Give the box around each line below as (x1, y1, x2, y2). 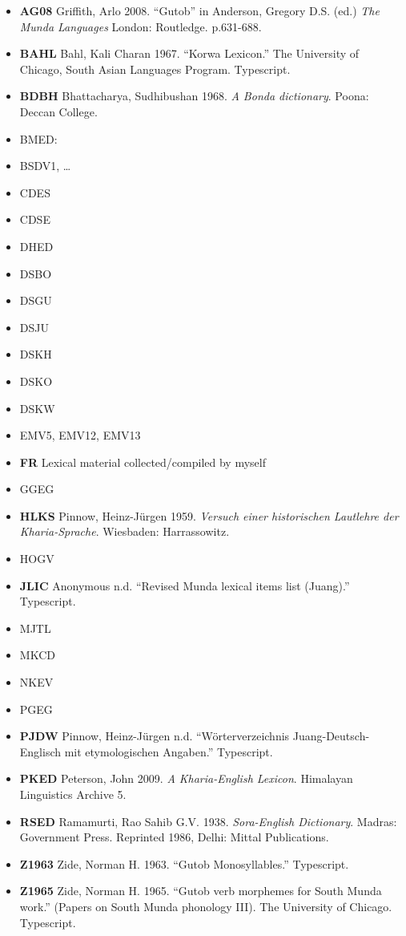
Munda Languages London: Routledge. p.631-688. (19, 18, 262, 34)
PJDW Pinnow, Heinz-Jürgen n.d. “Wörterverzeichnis (19, 727, 290, 744)
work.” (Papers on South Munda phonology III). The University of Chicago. (19, 898, 392, 914)
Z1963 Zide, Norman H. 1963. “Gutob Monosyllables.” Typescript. (19, 855, 349, 872)
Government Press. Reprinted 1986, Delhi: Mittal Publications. (19, 829, 329, 845)
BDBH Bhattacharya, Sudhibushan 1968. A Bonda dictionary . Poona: (19, 87, 369, 104)
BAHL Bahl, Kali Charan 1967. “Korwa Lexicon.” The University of (19, 45, 360, 62)
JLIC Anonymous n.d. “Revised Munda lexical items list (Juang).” (19, 577, 350, 594)
